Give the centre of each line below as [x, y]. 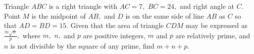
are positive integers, [114, 35]
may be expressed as [217, 25]
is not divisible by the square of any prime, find [82, 46]
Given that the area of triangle [117, 25]
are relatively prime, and [213, 35]
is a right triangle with [83, 6]
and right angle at [207, 6]
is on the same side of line [165, 15]
